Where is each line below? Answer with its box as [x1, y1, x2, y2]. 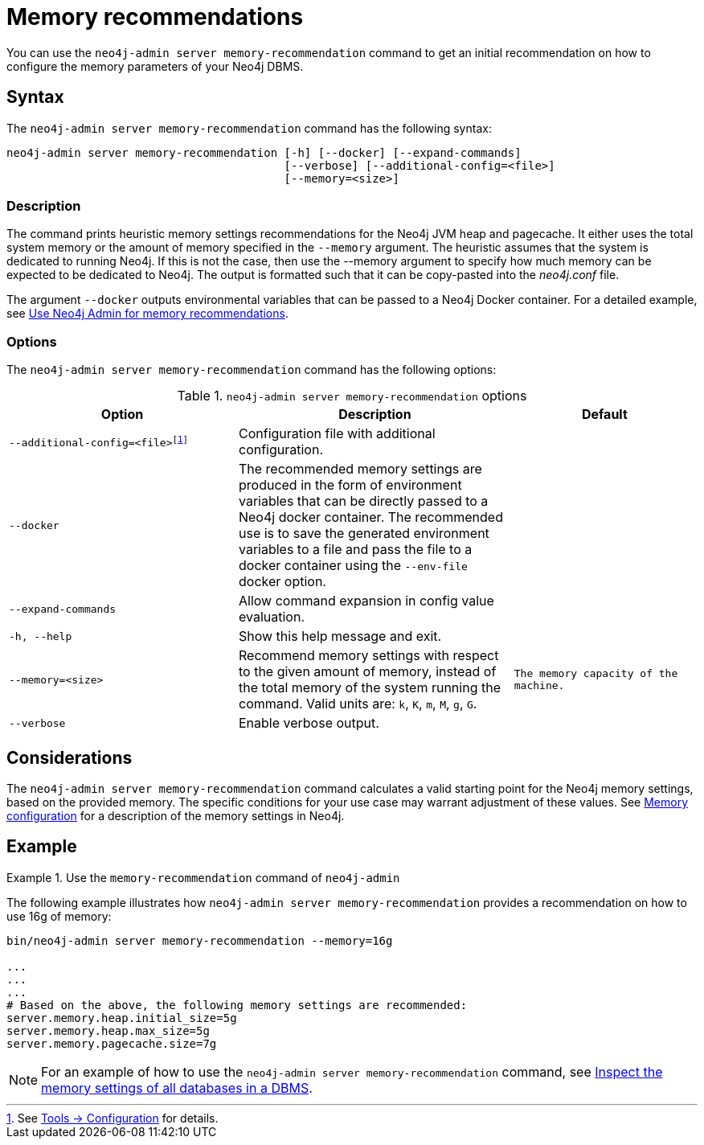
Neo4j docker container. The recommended [238, 509, 503, 526]
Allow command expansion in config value [238, 593, 494, 609]
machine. [514, 679, 565, 692]
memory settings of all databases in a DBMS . [41, 1079, 313, 1096]
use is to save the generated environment [238, 525, 489, 542]
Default [581, 406, 628, 423]
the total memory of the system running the [238, 679, 501, 696]
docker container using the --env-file [238, 557, 468, 574]
